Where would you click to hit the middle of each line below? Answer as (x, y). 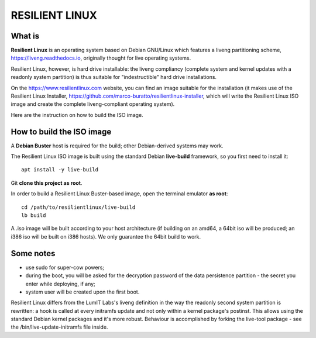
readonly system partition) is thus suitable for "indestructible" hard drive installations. (114, 77)
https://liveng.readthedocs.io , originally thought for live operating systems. (101, 58)
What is (25, 36)
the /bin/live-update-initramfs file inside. (59, 327)
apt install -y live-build (60, 170)
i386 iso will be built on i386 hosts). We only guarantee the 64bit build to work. (106, 236)
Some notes (33, 253)
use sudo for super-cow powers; (65, 267)
